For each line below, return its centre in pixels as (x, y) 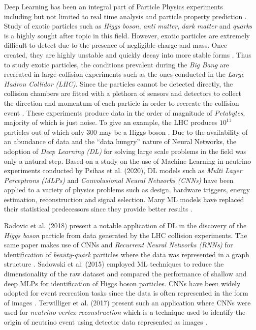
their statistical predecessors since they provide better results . (98, 209)
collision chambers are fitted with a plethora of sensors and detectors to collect (123, 93)
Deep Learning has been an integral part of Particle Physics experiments (113, 6)
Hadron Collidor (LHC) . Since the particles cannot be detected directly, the (118, 83)
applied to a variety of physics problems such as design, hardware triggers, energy (127, 190)
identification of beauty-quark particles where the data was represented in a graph (127, 254)
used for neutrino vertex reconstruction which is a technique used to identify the (125, 312)
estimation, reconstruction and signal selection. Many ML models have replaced (124, 199)
